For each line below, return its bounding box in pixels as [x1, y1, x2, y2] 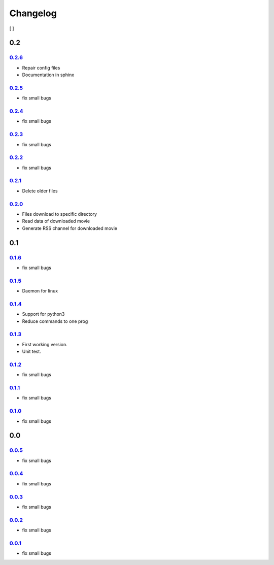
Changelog [9, 8, 57, 19]
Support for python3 [22, 311, 65, 317]
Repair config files [22, 64, 60, 71]
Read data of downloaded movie [22, 218, 90, 224]
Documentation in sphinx [22, 72, 75, 78]
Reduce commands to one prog [22, 318, 88, 324]
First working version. [22, 341, 68, 347]
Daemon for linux [22, 288, 58, 294]
